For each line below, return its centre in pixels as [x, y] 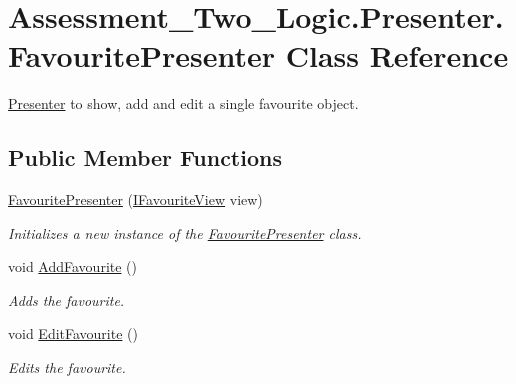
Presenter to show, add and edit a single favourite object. [183, 103]
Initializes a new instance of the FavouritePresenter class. [185, 232]
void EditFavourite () [73, 333]
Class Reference [397, 55]
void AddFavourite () [72, 266]
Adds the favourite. [66, 299]
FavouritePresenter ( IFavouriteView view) [135, 199]
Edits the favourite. [67, 367]
